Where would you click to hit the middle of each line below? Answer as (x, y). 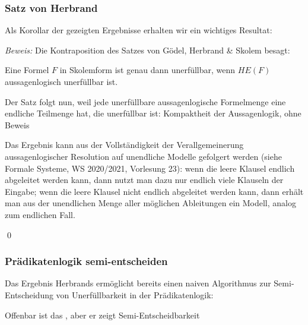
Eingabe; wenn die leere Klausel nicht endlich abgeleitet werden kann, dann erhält (154, 191)
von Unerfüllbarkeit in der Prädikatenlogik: (135, 294)
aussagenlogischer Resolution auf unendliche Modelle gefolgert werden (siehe (143, 156)
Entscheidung (29, 294)
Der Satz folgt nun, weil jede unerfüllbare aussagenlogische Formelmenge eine (145, 101)
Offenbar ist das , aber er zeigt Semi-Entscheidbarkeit (102, 315)
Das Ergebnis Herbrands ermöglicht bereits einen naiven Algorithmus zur (138, 283)
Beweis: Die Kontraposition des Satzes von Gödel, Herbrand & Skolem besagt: (147, 50)
